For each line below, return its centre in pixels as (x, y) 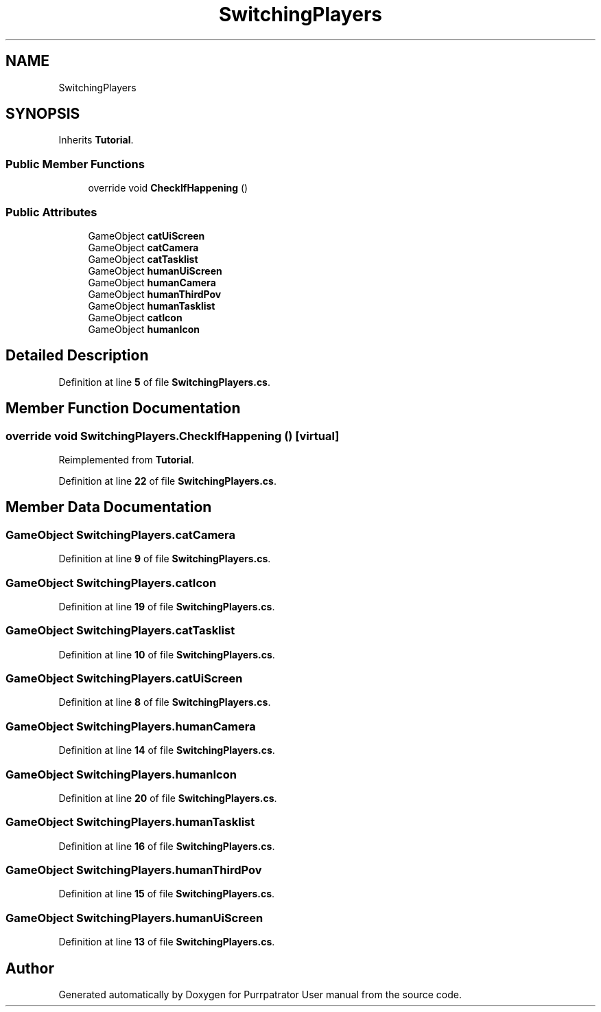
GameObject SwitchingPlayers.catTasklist (120, 631)
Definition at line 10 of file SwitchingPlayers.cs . (167, 654)
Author (30, 968)
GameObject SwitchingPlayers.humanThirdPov (134, 870)
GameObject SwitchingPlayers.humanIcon (121, 774)
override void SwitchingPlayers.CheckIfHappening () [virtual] (173, 436)
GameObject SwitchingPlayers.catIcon (111, 583)
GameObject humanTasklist (152, 306)
